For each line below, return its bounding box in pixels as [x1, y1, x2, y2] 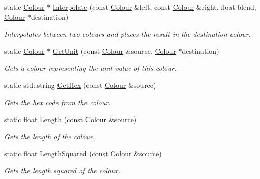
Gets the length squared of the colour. [4, 165, 121, 175]
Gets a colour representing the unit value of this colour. [4, 63, 177, 73]
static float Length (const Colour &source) [4, 114, 137, 125]
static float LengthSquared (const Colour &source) [4, 148, 162, 159]
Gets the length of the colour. [4, 131, 95, 141]
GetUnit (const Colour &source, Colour [52, 45, 176, 56]
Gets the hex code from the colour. [4, 97, 111, 107]
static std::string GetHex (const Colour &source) [4, 79, 156, 90]
